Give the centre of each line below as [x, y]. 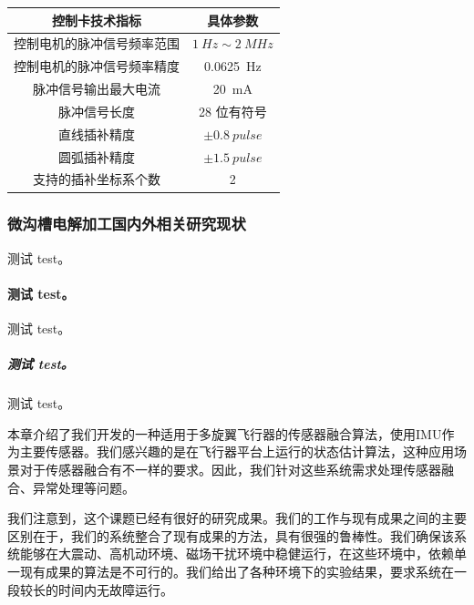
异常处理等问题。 [83, 487]
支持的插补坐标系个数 [97, 179]
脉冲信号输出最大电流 [97, 89]
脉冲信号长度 [97, 111]
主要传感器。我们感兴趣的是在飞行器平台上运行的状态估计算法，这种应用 [237, 451]
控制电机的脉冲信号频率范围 [97, 43]
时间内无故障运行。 [115, 589]
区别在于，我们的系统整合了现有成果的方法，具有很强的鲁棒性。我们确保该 [231, 535]
